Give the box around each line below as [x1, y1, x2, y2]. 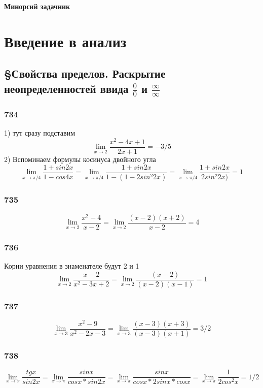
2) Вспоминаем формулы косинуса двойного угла [4, 153, 156, 164]
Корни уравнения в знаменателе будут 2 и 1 [4, 261, 139, 271]
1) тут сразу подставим [4, 127, 76, 138]
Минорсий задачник [4, 1, 70, 11]
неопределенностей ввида [4, 80, 129, 96]
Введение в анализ [4, 30, 127, 51]
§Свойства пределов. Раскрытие [4, 66, 166, 81]
